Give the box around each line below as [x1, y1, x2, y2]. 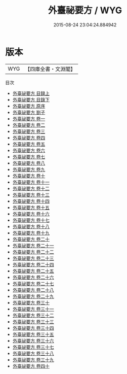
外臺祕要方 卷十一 [12, 179, 50, 185]
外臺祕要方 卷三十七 [12, 344, 54, 350]
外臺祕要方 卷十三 [12, 191, 50, 198]
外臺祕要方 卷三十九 [12, 356, 54, 363]
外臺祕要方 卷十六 [12, 211, 50, 217]
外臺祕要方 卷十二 [12, 185, 50, 191]
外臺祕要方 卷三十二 [12, 312, 54, 318]
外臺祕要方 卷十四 [12, 198, 50, 204]
